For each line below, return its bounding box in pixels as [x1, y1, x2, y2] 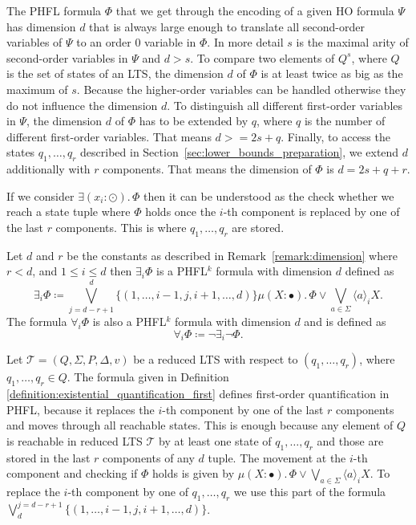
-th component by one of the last [162, 401, 324, 417]
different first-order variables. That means [6, 128, 212, 144]
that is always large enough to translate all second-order [89, 18, 365, 35]
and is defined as [304, 313, 386, 330]
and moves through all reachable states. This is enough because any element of [6, 417, 394, 433]
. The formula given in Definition [67, 368, 229, 385]
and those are [317, 433, 384, 449]
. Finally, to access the [281, 128, 390, 144]
